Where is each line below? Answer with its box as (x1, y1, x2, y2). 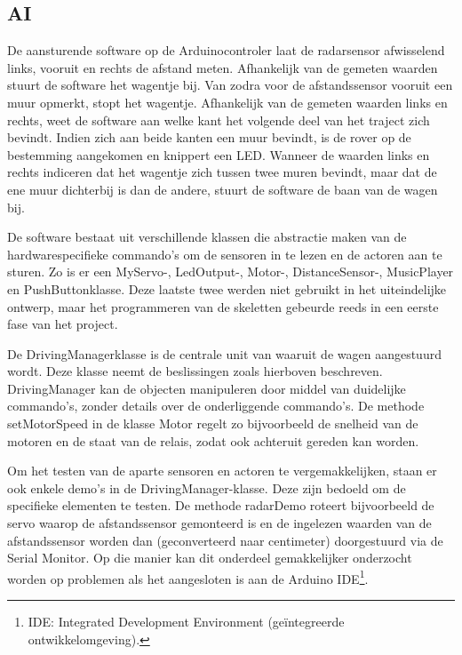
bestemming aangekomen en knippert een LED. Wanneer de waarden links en (7, 145, 430, 164)
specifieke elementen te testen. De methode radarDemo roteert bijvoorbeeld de (7, 496, 434, 515)
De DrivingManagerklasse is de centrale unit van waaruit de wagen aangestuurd (7, 344, 442, 363)
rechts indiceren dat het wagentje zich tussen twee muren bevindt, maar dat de (7, 163, 437, 181)
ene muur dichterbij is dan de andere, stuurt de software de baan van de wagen (7, 180, 438, 198)
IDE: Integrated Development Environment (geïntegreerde (28, 612, 345, 631)
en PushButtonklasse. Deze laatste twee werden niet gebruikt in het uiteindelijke (7, 279, 447, 298)
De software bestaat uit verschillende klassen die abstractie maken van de (7, 228, 407, 246)
